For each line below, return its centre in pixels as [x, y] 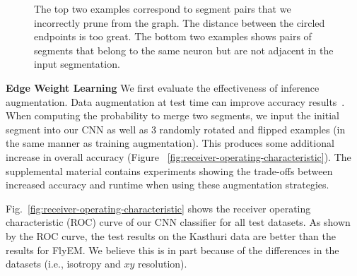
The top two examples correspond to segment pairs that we [163, 8]
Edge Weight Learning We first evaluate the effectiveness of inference [163, 87]
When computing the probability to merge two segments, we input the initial [172, 115]
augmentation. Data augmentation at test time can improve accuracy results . [175, 101]
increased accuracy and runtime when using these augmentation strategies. [168, 185]
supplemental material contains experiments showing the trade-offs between [169, 170]
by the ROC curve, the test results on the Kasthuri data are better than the [171, 235]
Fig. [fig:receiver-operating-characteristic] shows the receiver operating [158, 208]
